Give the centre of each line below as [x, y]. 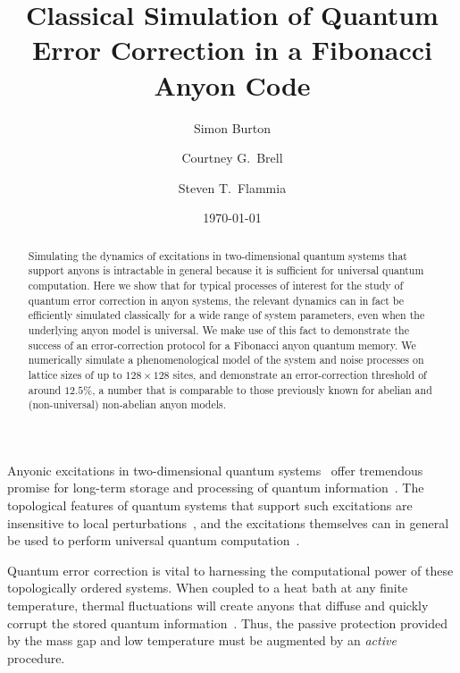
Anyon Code [232, 84]
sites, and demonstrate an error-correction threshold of [300, 374]
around [45, 389]
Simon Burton [232, 127]
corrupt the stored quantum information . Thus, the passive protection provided [227, 623]
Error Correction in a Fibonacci [232, 50]
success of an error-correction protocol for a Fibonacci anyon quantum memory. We [222, 345]
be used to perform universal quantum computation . [154, 540]
